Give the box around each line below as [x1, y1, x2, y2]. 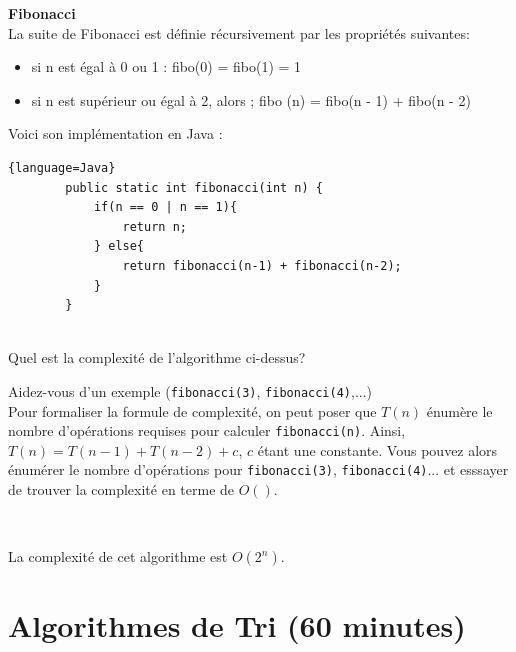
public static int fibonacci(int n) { [65, 180, 323, 195]
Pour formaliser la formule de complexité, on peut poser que [8, 400, 377, 421]
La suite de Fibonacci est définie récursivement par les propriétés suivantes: [8, 22, 470, 43]
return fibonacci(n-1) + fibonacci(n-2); [122, 258, 402, 273]
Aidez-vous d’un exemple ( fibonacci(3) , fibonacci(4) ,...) [8, 380, 373, 401]
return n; [122, 219, 187, 234]
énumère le [426, 400, 493, 421]
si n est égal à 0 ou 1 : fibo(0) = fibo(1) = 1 [31, 56, 302, 77]
